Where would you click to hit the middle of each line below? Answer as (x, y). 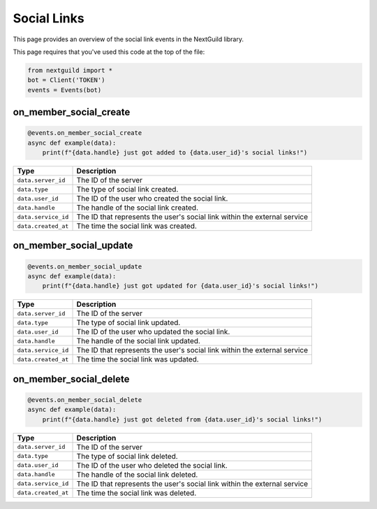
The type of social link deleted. (127, 456)
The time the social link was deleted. (136, 493)
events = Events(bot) (65, 90)
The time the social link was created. (136, 226)
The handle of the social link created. (138, 208)
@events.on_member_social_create (85, 133)
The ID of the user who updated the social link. (153, 332)
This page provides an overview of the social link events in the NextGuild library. (128, 39)
